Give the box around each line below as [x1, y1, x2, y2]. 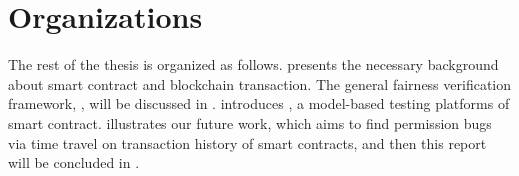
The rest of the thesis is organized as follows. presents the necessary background [8, 54, 499, 75]
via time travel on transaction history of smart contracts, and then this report [8, 132, 487, 153]
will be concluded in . [8, 152, 140, 173]
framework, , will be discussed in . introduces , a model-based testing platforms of [8, 93, 510, 114]
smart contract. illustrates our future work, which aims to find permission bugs [8, 112, 492, 133]
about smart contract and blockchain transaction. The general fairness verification [8, 73, 512, 94]
